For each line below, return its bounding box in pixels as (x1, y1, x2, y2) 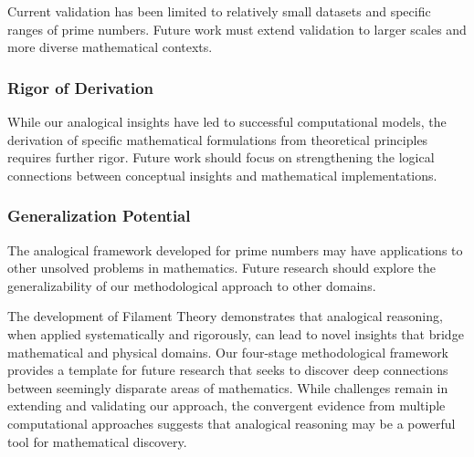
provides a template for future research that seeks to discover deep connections (7, 360, 448, 379)
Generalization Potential (7, 204, 191, 227)
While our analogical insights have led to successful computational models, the (7, 112, 447, 130)
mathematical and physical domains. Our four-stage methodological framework (7, 342, 449, 361)
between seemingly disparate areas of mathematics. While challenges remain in (7, 378, 448, 397)
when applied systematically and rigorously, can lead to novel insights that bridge (7, 324, 464, 343)
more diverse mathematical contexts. (7, 37, 213, 57)
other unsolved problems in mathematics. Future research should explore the (7, 258, 437, 277)
